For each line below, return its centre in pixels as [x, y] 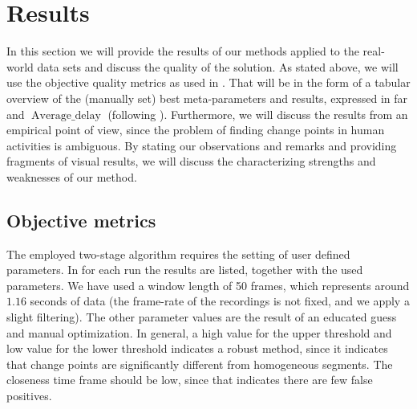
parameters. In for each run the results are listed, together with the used [185, 270]
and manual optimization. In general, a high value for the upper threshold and [199, 332]
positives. [29, 396]
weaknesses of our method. [72, 176]
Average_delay [66, 115]
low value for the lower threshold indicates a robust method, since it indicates [197, 348]
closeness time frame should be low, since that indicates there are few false [190, 380]
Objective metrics [81, 220]
